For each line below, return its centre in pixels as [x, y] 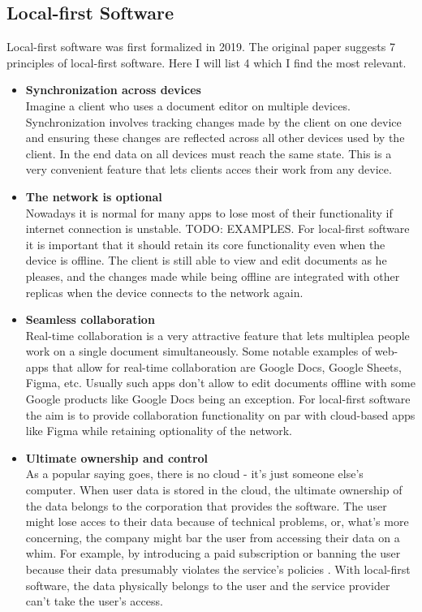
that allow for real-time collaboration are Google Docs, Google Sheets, [227, 366]
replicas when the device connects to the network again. [164, 292]
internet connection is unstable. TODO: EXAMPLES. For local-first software [217, 228]
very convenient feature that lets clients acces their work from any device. [209, 169]
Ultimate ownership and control [117, 457]
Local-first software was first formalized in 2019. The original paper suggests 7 [201, 47]
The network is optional [94, 196]
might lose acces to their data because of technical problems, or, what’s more [217, 521]
